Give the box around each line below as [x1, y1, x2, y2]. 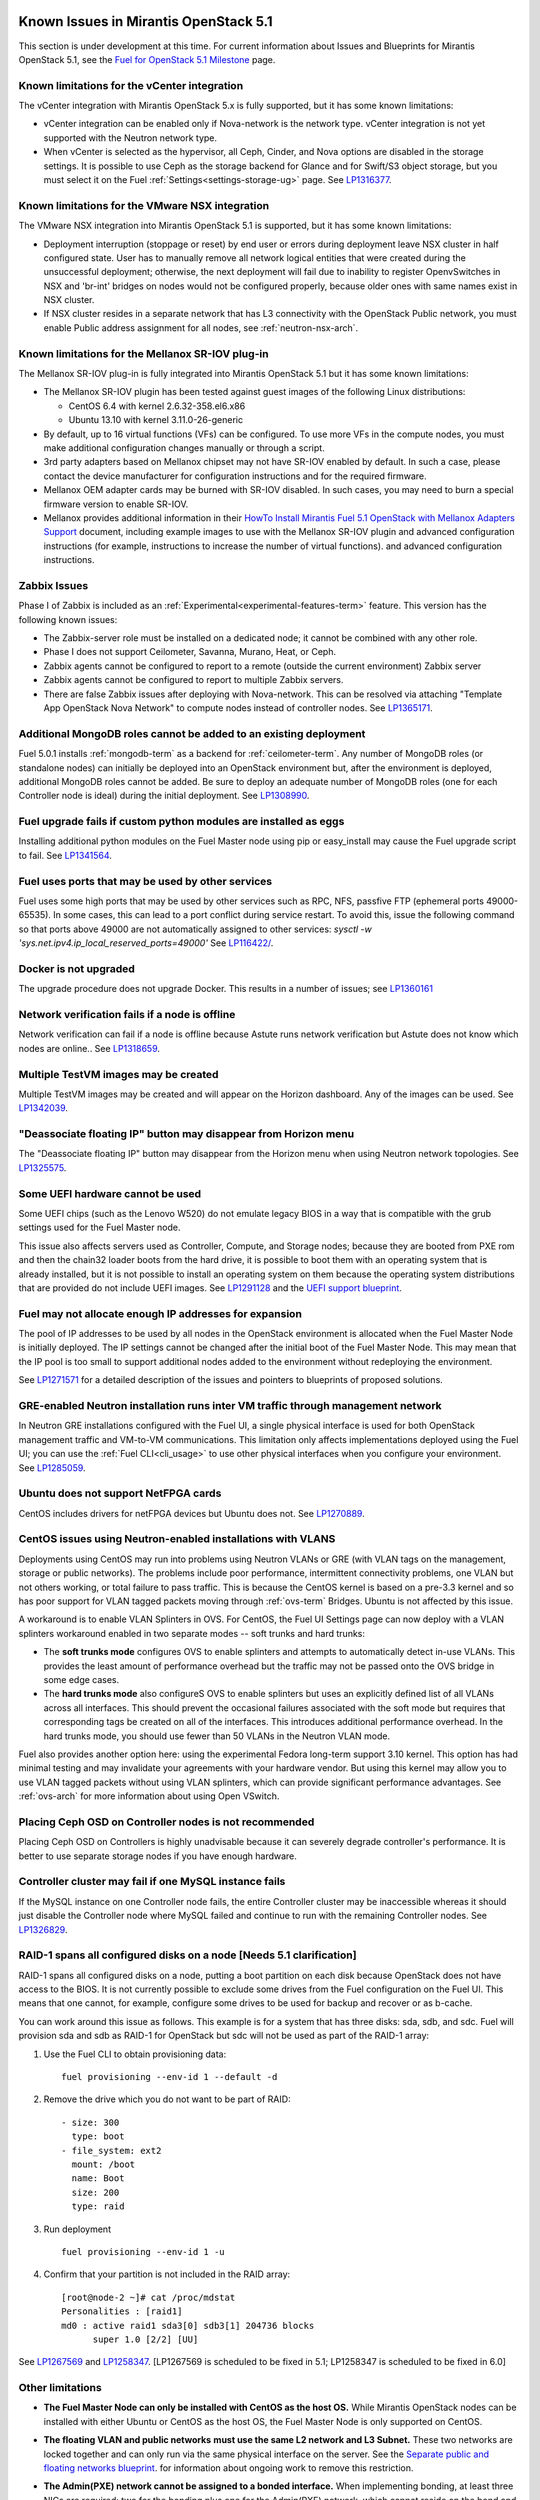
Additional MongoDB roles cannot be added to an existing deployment [18, 726, 366, 740]
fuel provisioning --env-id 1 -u [61, 2246, 225, 2257]
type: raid [71, 2201, 125, 2212]
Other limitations [18, 2381, 102, 2395]
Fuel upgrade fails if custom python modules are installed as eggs [18, 815, 345, 829]
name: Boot [71, 2173, 125, 2184]
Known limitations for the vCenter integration [18, 78, 244, 92]
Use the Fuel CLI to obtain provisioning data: [43, 2048, 227, 2060]
